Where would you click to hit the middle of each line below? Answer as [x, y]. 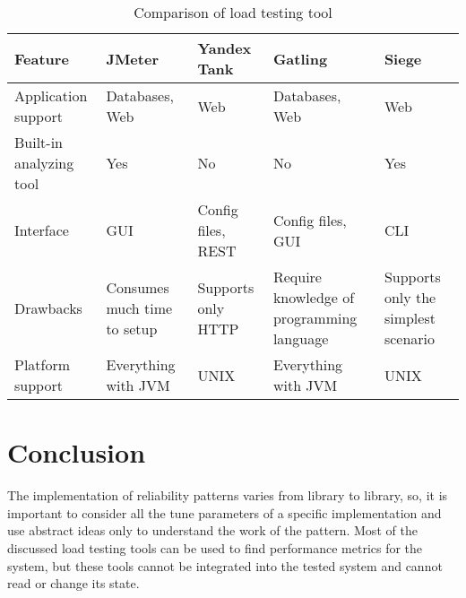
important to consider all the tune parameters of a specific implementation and [224, 512]
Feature [42, 58]
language [301, 338]
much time [139, 308]
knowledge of [314, 297]
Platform [43, 364]
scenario [410, 338]
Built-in [39, 142]
